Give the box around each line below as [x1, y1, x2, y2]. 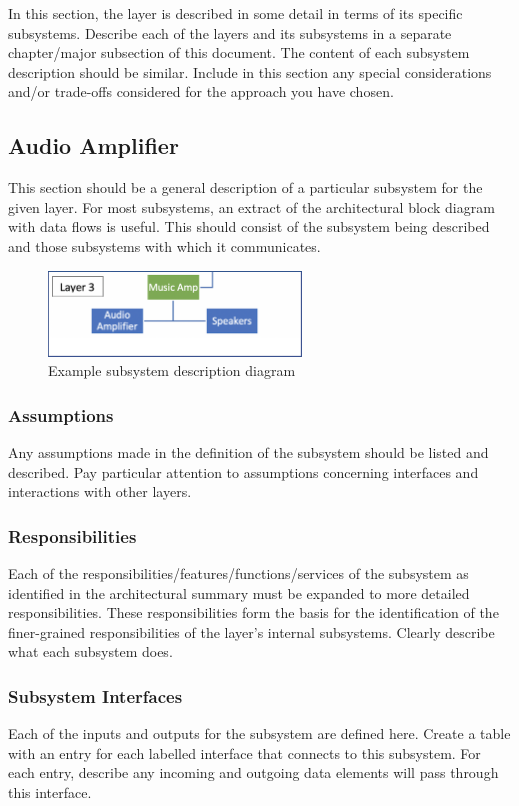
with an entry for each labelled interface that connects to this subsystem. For [8, 742, 481, 763]
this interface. [8, 781, 92, 802]
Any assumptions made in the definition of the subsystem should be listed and [8, 441, 489, 462]
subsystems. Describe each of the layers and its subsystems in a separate [8, 22, 452, 43]
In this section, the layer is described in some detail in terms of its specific [8, 3, 463, 23]
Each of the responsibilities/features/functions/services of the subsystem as [8, 562, 469, 583]
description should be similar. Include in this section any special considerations [8, 61, 492, 82]
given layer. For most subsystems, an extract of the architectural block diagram [8, 196, 495, 217]
